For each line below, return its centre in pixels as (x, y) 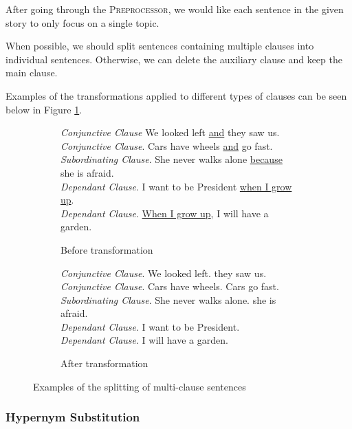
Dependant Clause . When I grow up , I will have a (165, 213)
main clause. (32, 73)
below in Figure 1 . (44, 109)
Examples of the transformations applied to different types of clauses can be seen (176, 95)
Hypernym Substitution (73, 417)
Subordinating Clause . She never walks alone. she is (168, 299)
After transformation (104, 363)
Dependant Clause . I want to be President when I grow (176, 186)
